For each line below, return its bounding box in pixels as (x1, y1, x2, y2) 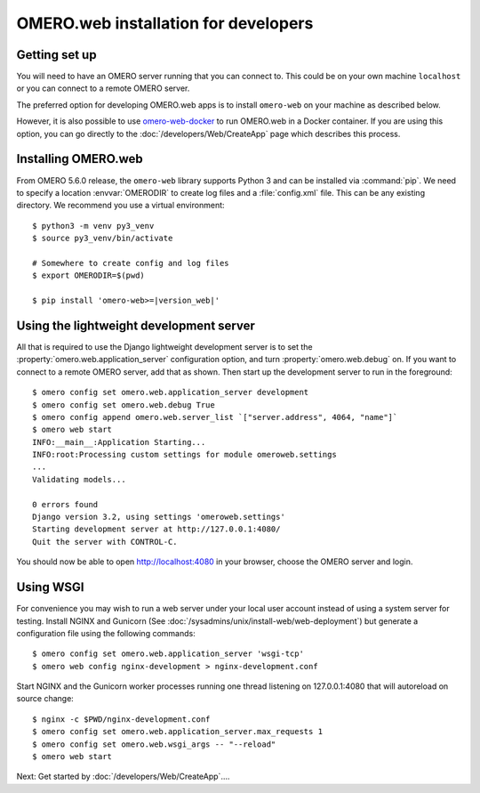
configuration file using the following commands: (16, 627, 196, 638)
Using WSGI (16, 579, 84, 595)
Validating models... (32, 474, 126, 484)
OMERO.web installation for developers (16, 13, 314, 33)
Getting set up (16, 47, 97, 62)
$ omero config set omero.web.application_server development (32, 387, 309, 398)
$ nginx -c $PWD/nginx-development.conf (32, 714, 211, 724)
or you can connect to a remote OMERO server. (16, 83, 190, 93)
